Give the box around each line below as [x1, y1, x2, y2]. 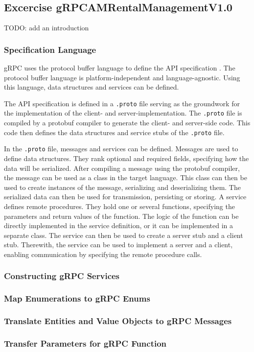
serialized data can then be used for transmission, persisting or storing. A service [4, 191, 247, 202]
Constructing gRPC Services [4, 270, 120, 282]
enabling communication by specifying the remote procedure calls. [4, 249, 202, 259]
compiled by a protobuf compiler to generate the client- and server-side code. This [4, 117, 251, 128]
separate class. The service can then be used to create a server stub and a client [4, 230, 243, 240]
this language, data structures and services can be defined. [4, 82, 179, 92]
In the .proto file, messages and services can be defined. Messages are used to [4, 143, 238, 154]
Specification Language [4, 43, 96, 55]
